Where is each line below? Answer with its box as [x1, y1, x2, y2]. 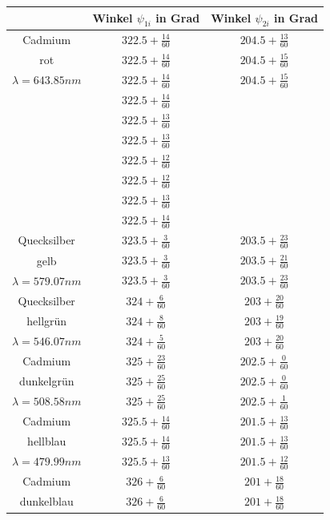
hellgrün [26, 312, 67, 329]
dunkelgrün [18, 372, 74, 389]
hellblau [27, 433, 66, 449]
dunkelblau [19, 493, 74, 510]
